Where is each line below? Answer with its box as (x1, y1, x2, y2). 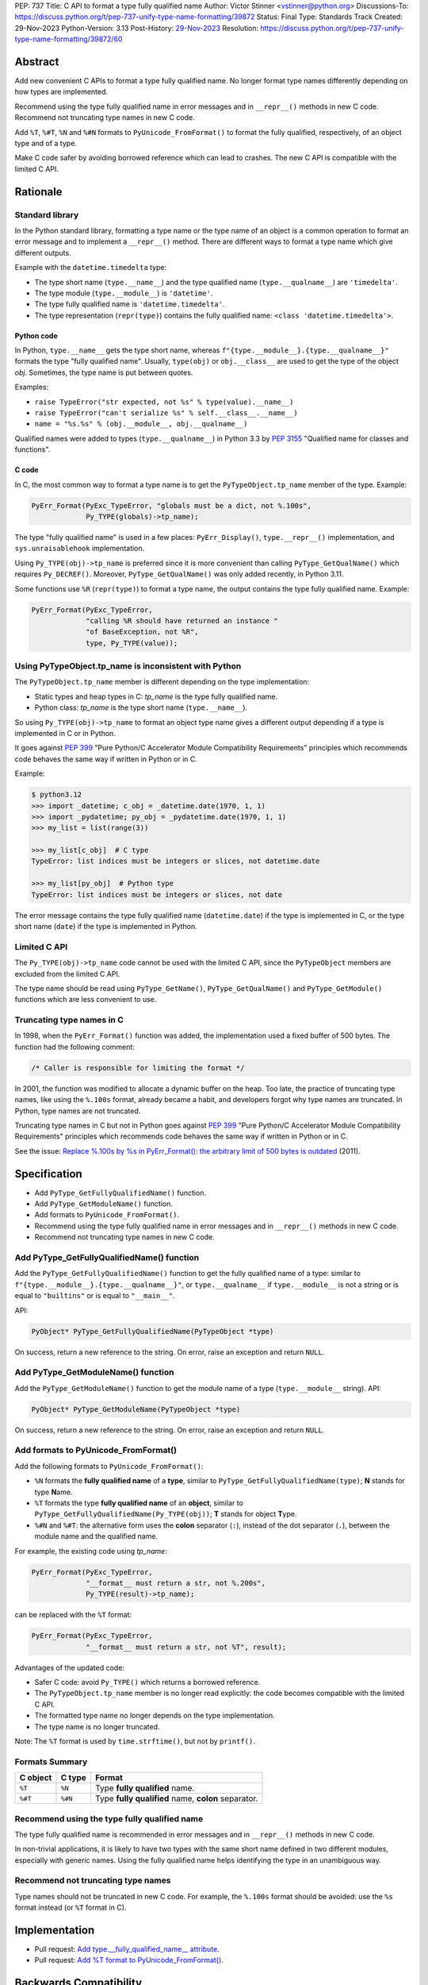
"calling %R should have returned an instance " (86, 616, 278, 625)
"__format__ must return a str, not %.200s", (86, 1578, 266, 1587)
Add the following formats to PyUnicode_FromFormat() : (14, 1461, 204, 1470)
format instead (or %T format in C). (14, 1902, 127, 1913)
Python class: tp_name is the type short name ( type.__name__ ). (34, 703, 248, 712)
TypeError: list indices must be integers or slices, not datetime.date (31, 857, 320, 865)
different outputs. (14, 248, 71, 257)
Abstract (14, 55, 59, 68)
